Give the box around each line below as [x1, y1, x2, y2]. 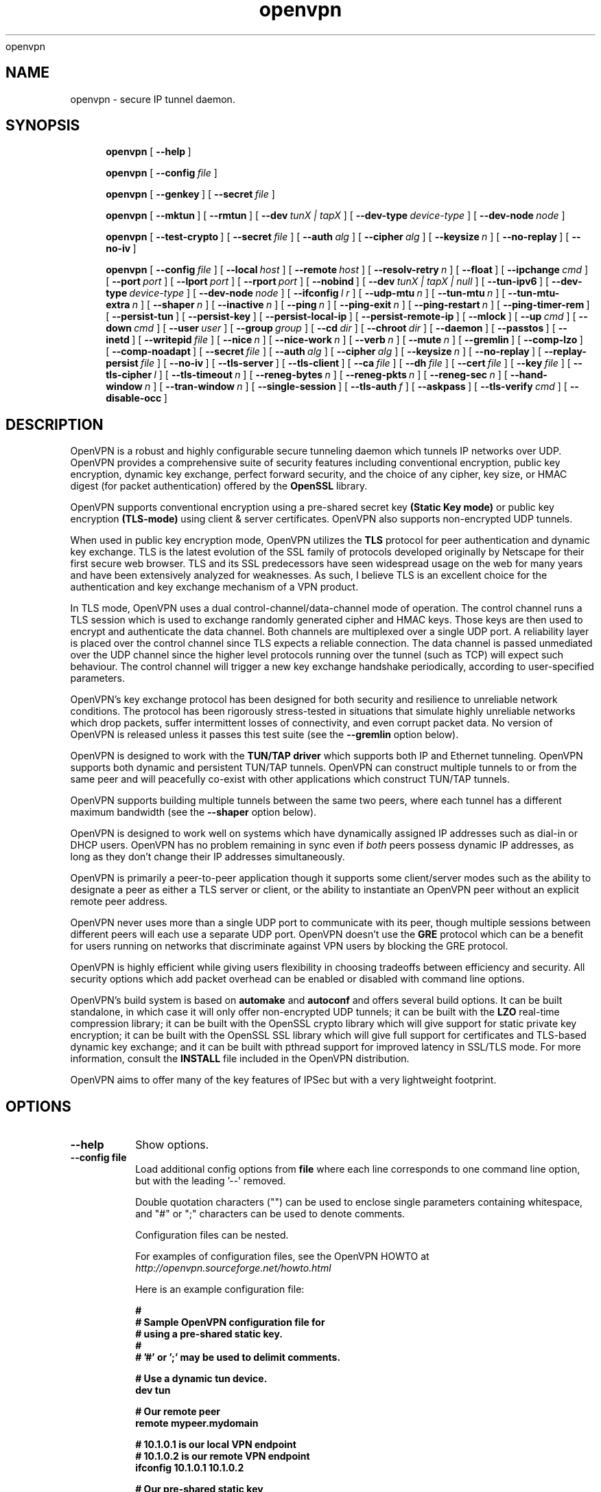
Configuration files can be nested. [135, 1229, 289, 1241]
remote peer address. [70, 895, 168, 908]
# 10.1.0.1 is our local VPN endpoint [135, 1438, 296, 1451]
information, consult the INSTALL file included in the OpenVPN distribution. [70, 1053, 410, 1065]
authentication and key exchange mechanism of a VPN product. [70, 581, 359, 593]
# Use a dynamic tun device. [135, 1373, 268, 1385]
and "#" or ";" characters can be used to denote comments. [135, 1208, 405, 1220]
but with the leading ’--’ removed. [135, 1175, 286, 1187]
